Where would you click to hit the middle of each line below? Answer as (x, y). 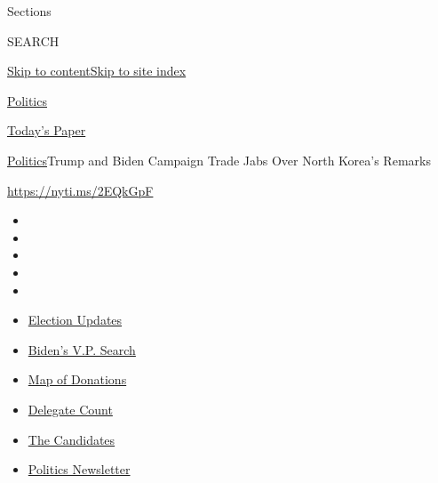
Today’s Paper (47, 130)
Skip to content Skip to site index (97, 71)
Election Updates (75, 320)
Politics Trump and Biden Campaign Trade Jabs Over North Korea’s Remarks (219, 160)
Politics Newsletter (79, 469)
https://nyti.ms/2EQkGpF (80, 190)
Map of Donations (77, 379)
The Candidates (72, 439)
